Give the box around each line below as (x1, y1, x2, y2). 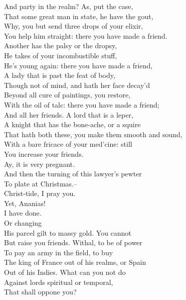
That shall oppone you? (4, 286, 77, 297)
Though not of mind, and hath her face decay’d (4, 79, 150, 90)
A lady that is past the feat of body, (4, 70, 115, 80)
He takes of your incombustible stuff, (4, 50, 117, 60)
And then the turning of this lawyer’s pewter (4, 168, 142, 179)
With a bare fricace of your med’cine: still (4, 139, 132, 149)
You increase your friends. (4, 148, 84, 159)
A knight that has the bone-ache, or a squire (4, 119, 141, 130)
